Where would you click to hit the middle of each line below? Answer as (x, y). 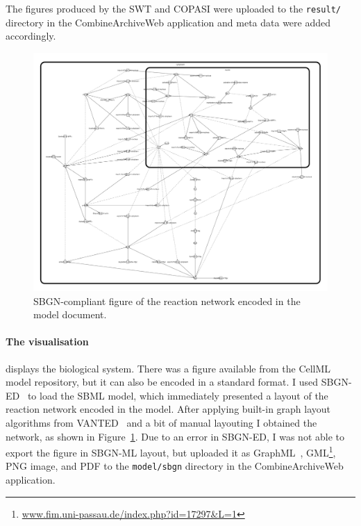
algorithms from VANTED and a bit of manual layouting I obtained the (161, 423)
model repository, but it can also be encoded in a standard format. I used (162, 382)
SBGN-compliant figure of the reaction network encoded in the (167, 301)
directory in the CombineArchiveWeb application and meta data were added (168, 22)
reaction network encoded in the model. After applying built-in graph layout (168, 409)
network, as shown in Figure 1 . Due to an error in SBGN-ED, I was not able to (175, 436)
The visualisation (47, 342)
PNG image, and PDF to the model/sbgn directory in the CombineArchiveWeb (175, 466)
